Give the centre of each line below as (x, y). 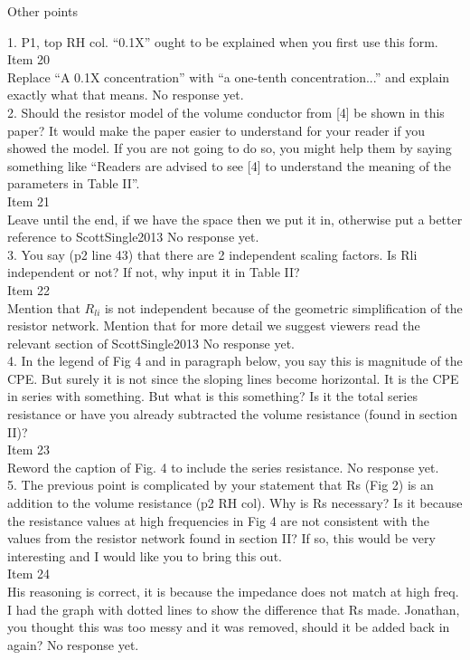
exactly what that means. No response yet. (126, 95)
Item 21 (29, 201)
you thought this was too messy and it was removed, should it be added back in (229, 627)
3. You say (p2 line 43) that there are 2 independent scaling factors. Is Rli (212, 254)
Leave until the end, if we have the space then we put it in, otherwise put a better (235, 219)
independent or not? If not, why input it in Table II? (154, 272)
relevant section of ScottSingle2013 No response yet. (151, 343)
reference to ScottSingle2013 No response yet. (133, 237)
